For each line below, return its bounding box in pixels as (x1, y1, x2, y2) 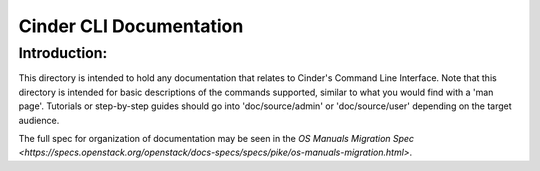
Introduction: (18, 44, 108, 62)
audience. (18, 114, 60, 126)
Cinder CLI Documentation (18, 15, 244, 37)
